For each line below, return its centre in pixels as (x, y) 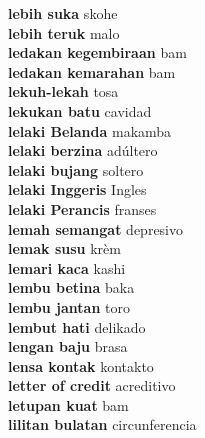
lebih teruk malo (64, 32)
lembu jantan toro (69, 306)
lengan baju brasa (68, 346)
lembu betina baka (71, 287)
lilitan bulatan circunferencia (102, 424)
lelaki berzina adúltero (83, 150)
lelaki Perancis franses (82, 208)
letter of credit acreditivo (92, 385)
